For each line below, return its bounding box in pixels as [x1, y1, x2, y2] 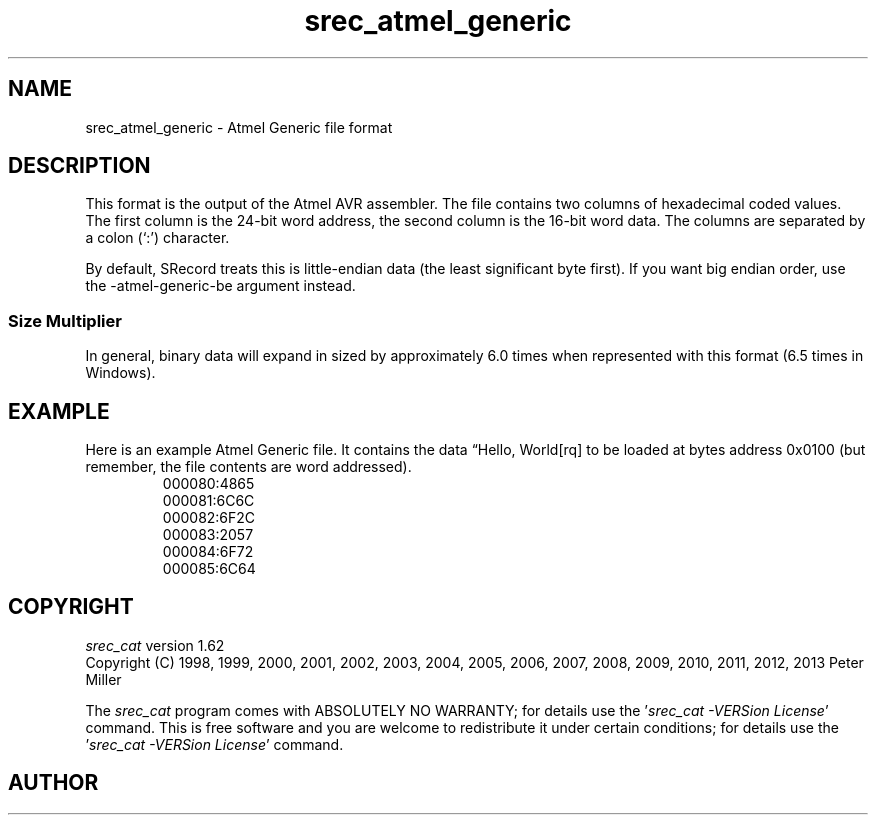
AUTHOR [8, 770, 99, 796]
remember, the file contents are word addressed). [85, 458, 412, 476]
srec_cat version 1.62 [85, 636, 225, 654]
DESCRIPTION [8, 153, 151, 179]
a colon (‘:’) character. [85, 229, 230, 247]
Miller [85, 670, 122, 688]
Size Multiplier [8, 310, 122, 331]
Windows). [85, 364, 156, 382]
